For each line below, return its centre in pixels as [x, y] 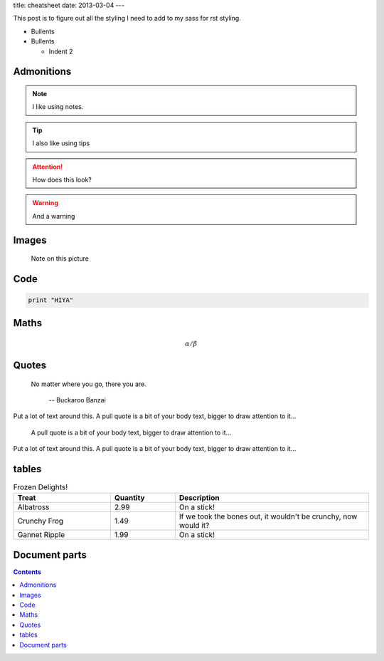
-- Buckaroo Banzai [77, 400]
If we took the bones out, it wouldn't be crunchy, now [268, 516]
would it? [194, 526]
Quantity [129, 498]
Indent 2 [61, 51]
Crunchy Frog [41, 521]
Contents [27, 572]
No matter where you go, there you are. [89, 384]
